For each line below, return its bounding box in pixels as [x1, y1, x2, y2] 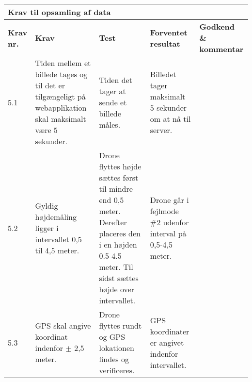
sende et [99, 96, 127, 108]
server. [150, 124, 173, 135]
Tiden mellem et [35, 57, 91, 68]
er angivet [150, 336, 184, 348]
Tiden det [99, 74, 132, 85]
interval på [150, 228, 187, 239]
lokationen [99, 342, 134, 353]
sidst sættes [99, 272, 139, 283]
